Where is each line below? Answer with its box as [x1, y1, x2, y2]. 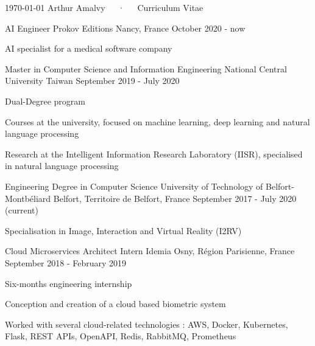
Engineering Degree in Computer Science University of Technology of [5, 179, 263, 192]
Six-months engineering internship [5, 277, 132, 289]
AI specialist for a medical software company [5, 42, 172, 55]
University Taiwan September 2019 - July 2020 [5, 74, 180, 87]
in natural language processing [5, 159, 119, 172]
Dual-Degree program [5, 94, 85, 107]
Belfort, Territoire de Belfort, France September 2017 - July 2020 [53, 192, 297, 204]
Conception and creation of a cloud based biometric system [5, 297, 226, 310]
